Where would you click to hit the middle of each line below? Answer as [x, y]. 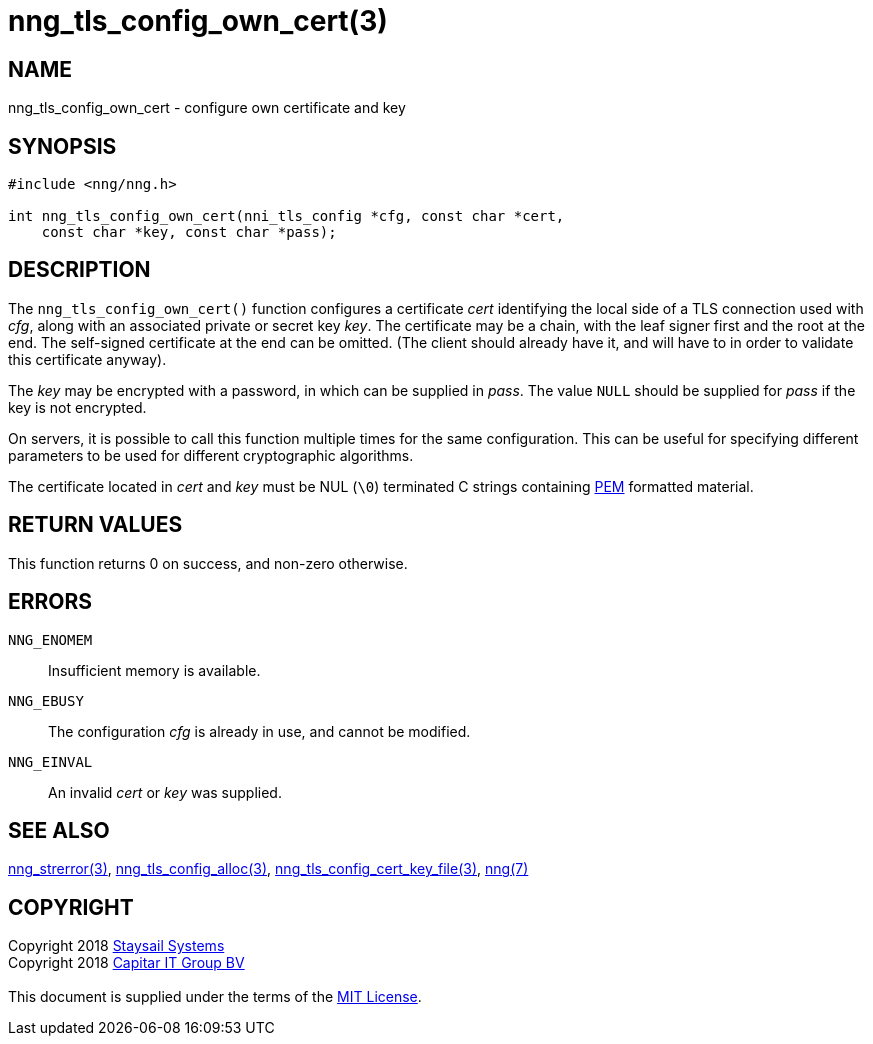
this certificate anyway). [87, 359]
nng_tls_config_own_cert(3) [198, 21]
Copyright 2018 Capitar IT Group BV [126, 963]
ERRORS [50, 602]
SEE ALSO [59, 830]
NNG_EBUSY [46, 700]
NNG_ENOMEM [50, 639]
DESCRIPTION [79, 270]
